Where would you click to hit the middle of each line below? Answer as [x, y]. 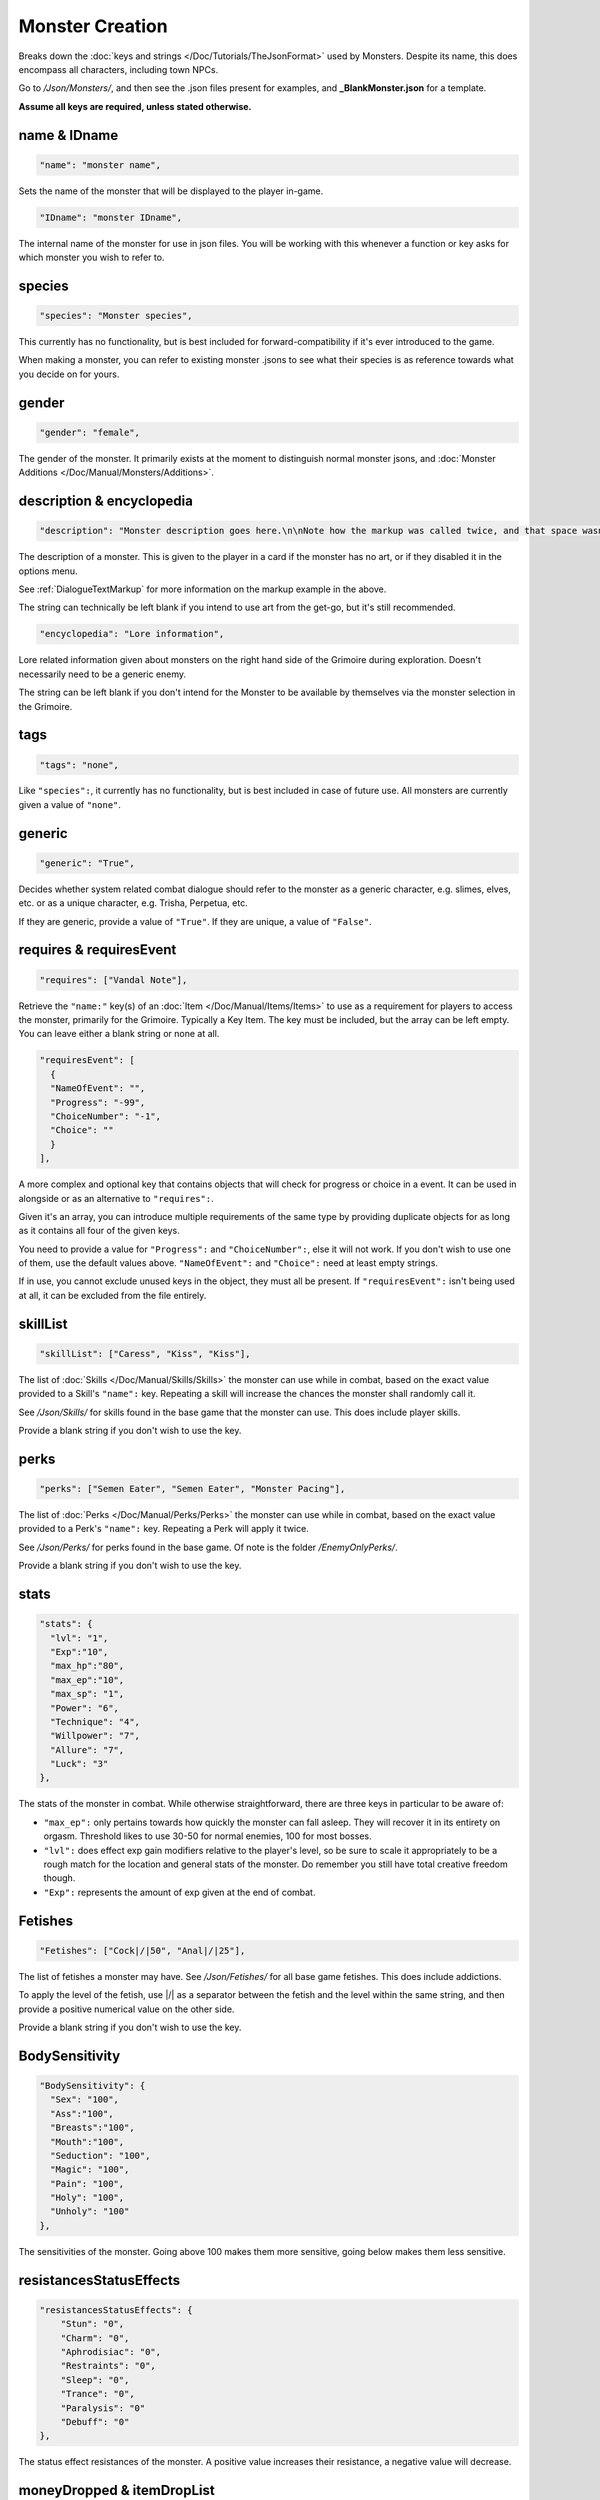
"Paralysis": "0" [103, 2408]
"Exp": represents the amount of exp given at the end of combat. [179, 1892]
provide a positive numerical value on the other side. [126, 2009]
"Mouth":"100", [87, 2141]
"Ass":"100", [82, 2113]
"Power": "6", [85, 1708]
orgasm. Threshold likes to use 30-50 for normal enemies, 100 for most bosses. [207, 1836]
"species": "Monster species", [116, 316]
